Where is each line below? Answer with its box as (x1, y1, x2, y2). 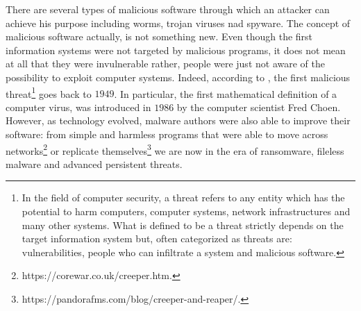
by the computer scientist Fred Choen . (176, 99, 341, 114)
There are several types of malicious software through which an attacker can (6, 2, 330, 16)
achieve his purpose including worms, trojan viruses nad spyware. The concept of (6, 15, 351, 30)
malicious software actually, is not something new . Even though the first (6, 29, 313, 44)
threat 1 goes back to (6, 84, 92, 101)
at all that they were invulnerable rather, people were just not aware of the (6, 56, 325, 71)
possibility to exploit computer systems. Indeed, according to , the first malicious (6, 69, 351, 84)
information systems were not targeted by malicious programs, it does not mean (6, 42, 346, 57)
